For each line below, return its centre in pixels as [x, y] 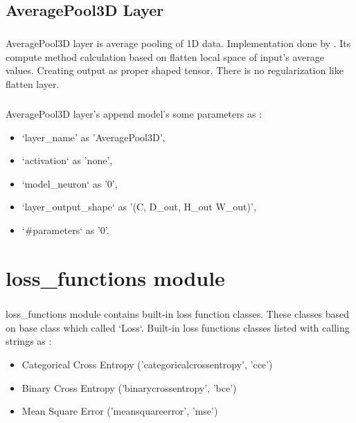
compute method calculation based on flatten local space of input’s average [165, 56]
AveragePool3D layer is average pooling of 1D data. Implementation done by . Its [178, 43]
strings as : [29, 341]
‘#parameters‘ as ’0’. [65, 229]
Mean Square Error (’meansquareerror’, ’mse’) [120, 411]
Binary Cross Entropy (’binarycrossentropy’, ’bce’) [129, 387]
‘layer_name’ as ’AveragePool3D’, [94, 137]
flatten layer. [33, 83]
